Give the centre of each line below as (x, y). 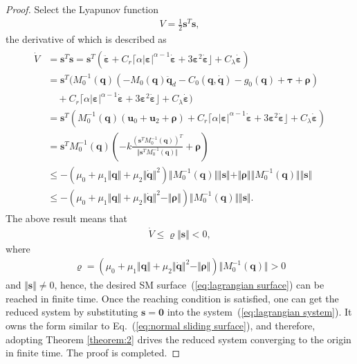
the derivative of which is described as (86, 38)
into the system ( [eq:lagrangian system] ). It (259, 312)
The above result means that (66, 218)
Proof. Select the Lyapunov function (82, 9)
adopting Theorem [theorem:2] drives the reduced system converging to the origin (178, 339)
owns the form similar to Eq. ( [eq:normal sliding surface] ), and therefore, (161, 326)
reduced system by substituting (72, 312)
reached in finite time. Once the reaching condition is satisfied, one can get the (172, 298)
